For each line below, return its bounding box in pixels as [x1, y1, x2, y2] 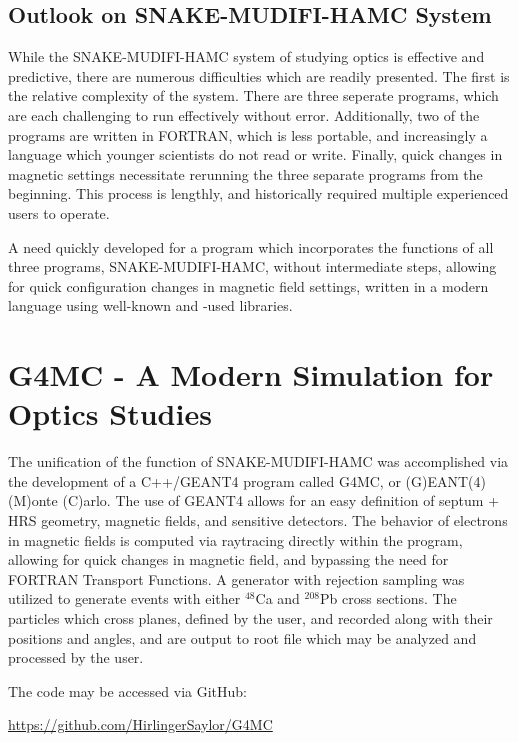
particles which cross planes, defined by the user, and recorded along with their [8, 607, 493, 628]
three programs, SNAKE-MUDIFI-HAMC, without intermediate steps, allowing [8, 256, 497, 277]
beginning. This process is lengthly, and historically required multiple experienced [8, 183, 509, 204]
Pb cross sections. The [320, 588, 457, 609]
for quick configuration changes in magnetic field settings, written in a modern [8, 275, 489, 296]
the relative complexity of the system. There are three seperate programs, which [8, 85, 499, 106]
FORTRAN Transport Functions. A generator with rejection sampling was [8, 568, 465, 589]
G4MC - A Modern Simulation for [8, 354, 494, 395]
